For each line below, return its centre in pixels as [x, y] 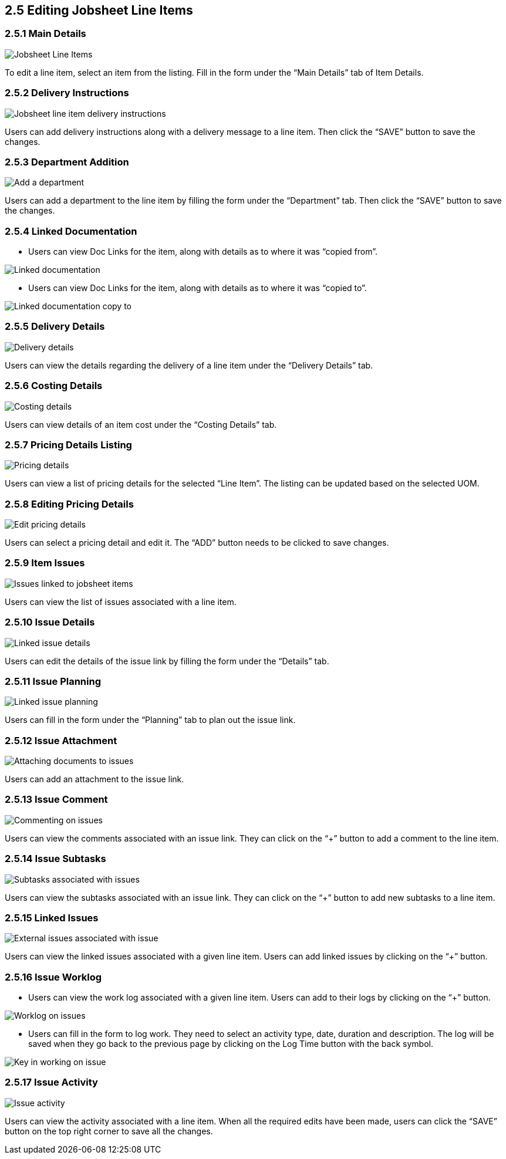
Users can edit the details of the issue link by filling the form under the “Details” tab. [167, 661]
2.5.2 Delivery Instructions [67, 93]
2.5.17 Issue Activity [51, 1082]
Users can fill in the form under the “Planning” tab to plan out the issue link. [150, 720]
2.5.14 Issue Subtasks [55, 859]
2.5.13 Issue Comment [56, 800]
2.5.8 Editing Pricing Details [69, 504]
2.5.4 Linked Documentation [71, 231]
